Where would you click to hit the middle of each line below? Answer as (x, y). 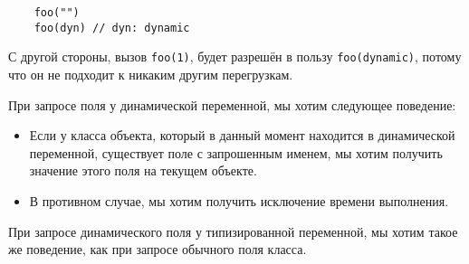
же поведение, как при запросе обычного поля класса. (158, 249)
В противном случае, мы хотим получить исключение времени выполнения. (239, 200)
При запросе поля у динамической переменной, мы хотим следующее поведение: (232, 104)
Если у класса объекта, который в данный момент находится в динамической (242, 135)
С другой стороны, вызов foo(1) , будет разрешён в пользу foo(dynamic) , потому (235, 57)
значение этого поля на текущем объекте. (143, 170)
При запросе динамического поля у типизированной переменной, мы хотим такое (233, 231)
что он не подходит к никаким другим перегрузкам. (151, 74)
